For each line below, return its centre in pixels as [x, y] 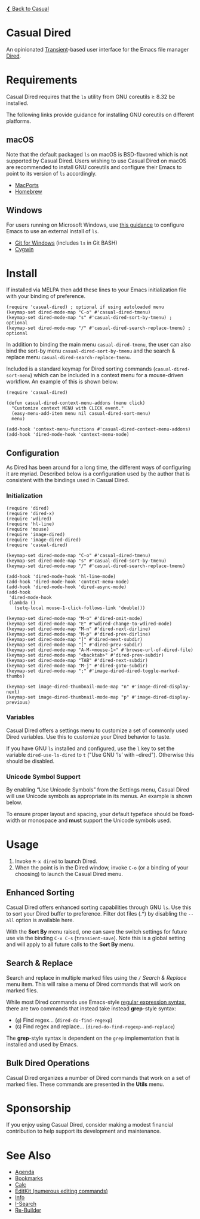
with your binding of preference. [46, 296]
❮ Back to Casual [28, 9]
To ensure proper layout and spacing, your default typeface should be [92, 814]
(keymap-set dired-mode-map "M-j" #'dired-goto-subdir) [77, 666]
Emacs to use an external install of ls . [53, 231]
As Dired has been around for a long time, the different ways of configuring [99, 468]
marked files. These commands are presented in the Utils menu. [85, 1084]
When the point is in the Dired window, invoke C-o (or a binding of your [101, 868]
